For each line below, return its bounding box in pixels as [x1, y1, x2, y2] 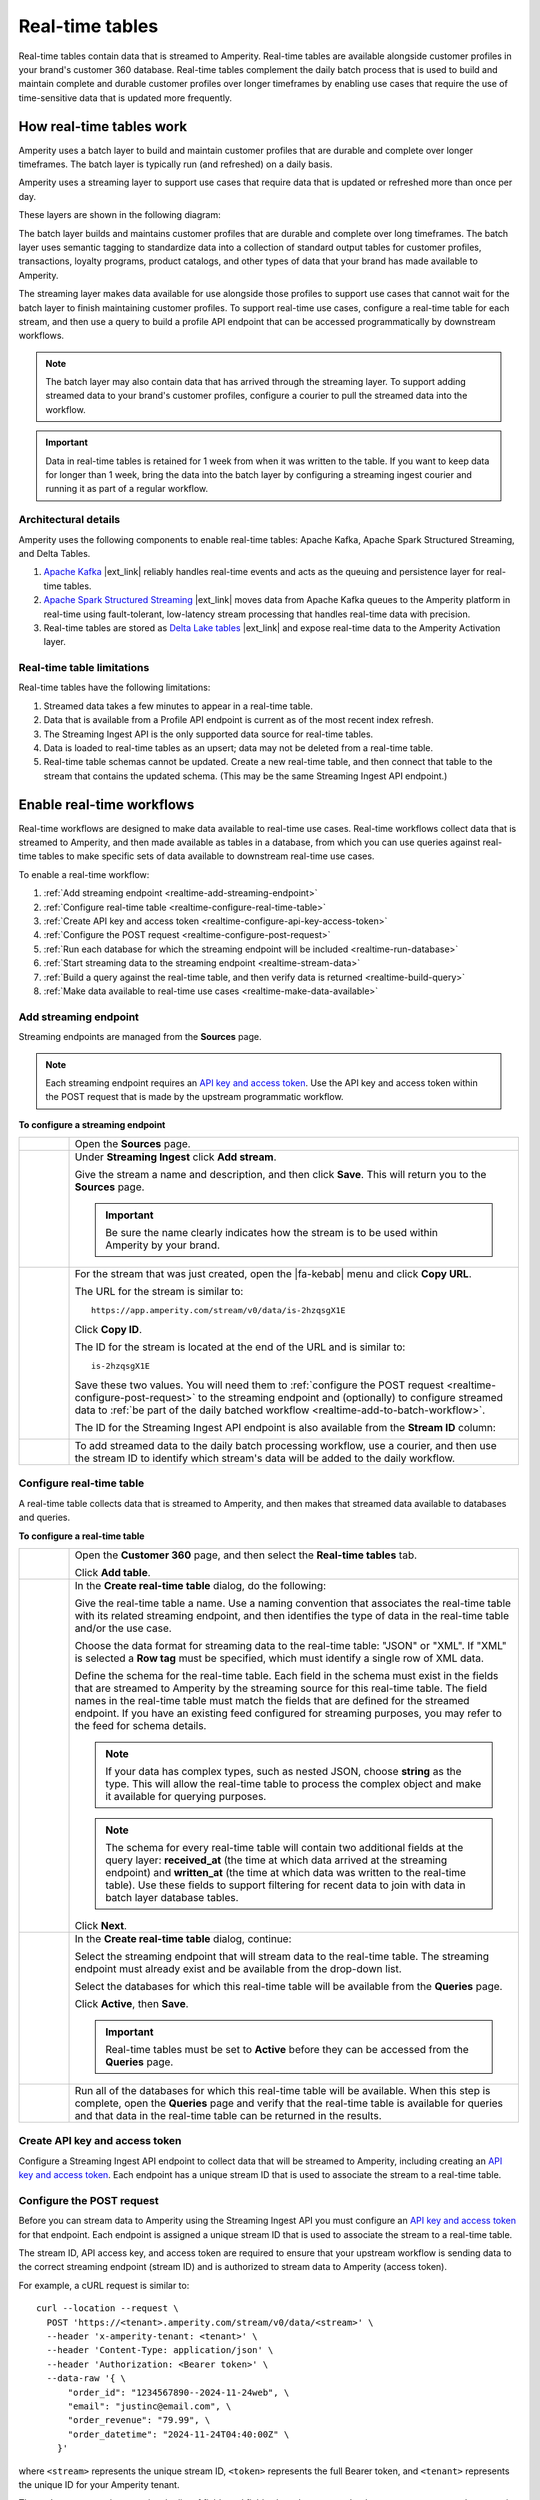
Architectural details [18, 513, 120, 527]
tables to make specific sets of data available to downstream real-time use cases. [38, 850, 375, 862]
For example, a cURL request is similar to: [18, 2279, 190, 2291]
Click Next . [74, 1919, 127, 1933]
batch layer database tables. [105, 1891, 239, 1905]
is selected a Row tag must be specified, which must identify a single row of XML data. [74, 1651, 484, 1665]
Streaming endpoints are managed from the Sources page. [18, 1031, 262, 1043]
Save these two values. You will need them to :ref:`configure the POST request [74, 1378, 445, 1392]
